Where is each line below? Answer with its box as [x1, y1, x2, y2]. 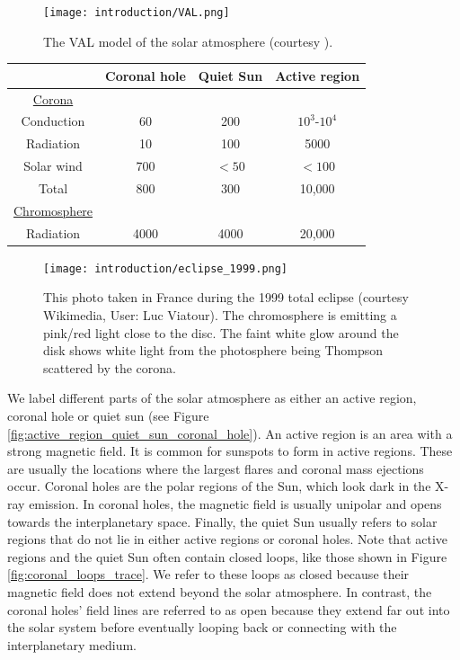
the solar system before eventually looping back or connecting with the [7, 618, 397, 637]
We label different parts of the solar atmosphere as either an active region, [7, 388, 417, 407]
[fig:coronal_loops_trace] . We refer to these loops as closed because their [7, 565, 410, 584]
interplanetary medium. [7, 635, 137, 654]
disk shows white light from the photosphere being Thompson [43, 341, 384, 360]
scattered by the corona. [43, 358, 176, 377]
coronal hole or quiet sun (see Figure [7, 406, 209, 424]
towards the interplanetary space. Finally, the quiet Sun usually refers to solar [7, 512, 438, 531]
